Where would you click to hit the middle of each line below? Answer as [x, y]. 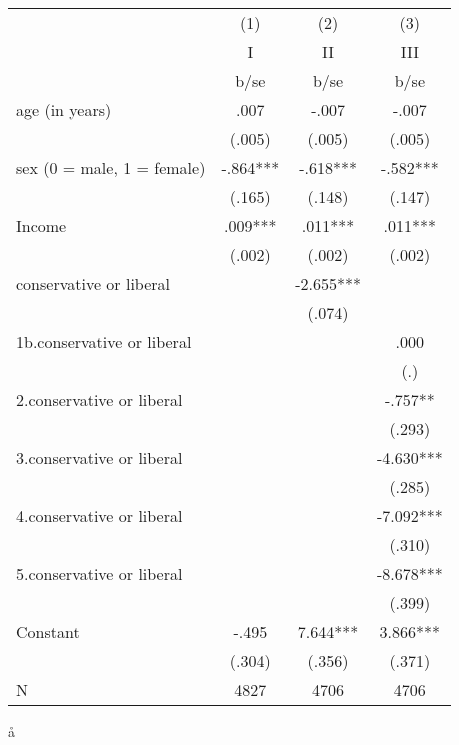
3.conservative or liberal [99, 457]
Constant [48, 631]
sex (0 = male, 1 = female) [111, 167]
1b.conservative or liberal [104, 341]
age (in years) [64, 109]
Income [41, 225]
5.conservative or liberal [99, 573]
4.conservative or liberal [99, 515]
